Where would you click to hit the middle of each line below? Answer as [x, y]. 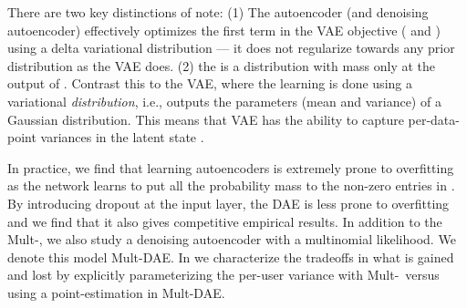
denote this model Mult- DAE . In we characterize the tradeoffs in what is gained [231, 257]
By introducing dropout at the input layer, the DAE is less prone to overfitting [228, 203]
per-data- [434, 119]
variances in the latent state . [122, 137]
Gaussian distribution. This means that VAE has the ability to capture [206, 119]
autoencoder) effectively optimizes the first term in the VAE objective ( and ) [224, 30]
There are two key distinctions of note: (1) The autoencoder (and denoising [218, 12]
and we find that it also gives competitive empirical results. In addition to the [225, 221]
